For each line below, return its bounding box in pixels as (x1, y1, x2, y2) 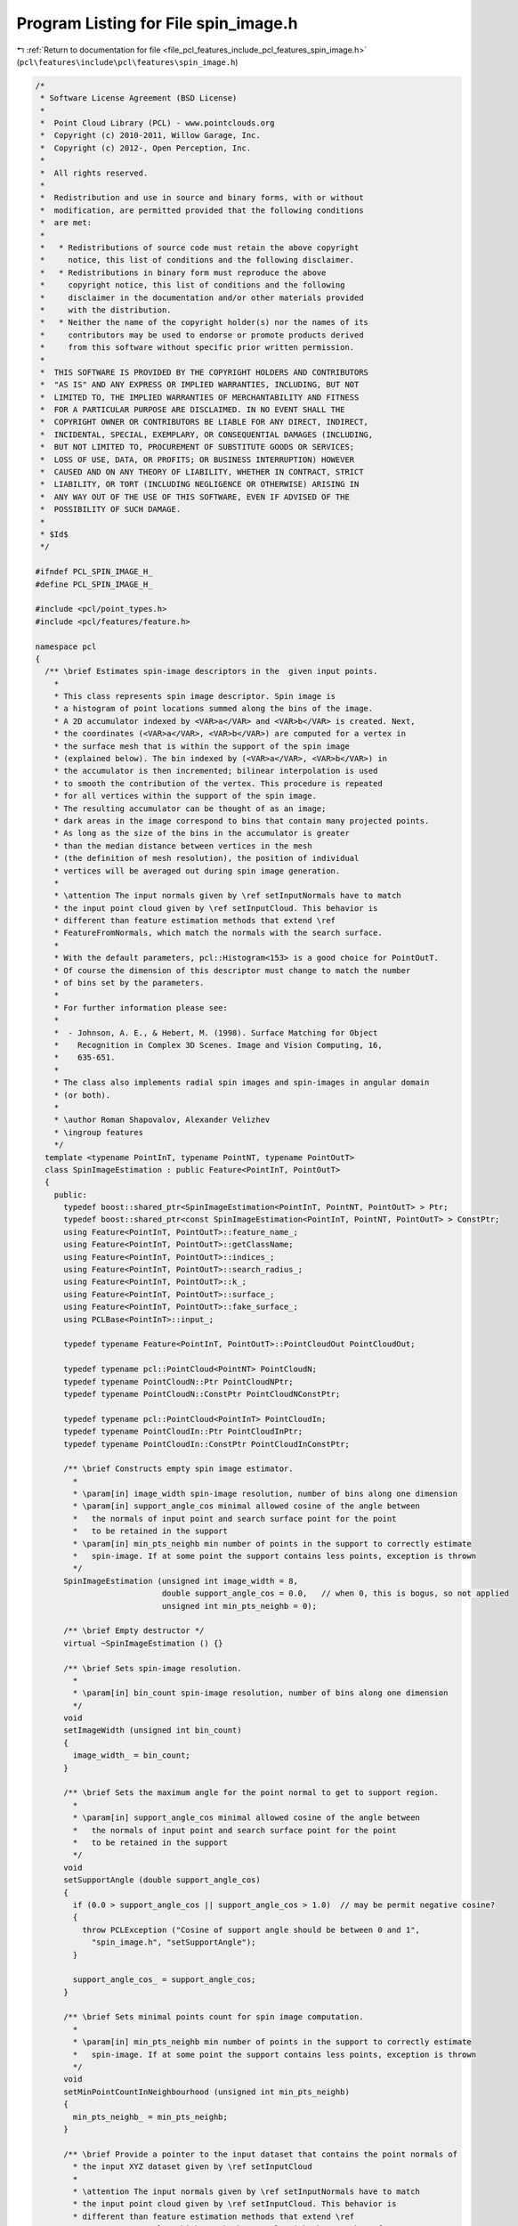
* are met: (40, 218, 93, 228)
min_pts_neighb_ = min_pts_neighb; (72, 2111, 229, 2122)
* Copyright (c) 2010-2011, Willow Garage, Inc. (40, 130, 262, 141)
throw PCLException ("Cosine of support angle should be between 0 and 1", (81, 1924, 420, 1935)
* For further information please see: (53, 1003, 229, 1012)
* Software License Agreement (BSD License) (40, 93, 238, 103)
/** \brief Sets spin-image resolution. (63, 1663, 242, 1673)
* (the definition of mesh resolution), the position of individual (53, 853, 360, 864)
